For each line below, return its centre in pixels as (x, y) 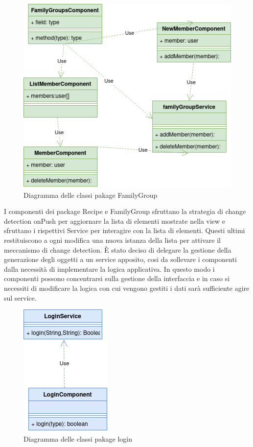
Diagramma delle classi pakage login (78, 438)
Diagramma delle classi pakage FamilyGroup (91, 195)
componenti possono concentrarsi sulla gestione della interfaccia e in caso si (117, 278)
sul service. (20, 297)
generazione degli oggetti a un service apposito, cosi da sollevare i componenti (120, 259)
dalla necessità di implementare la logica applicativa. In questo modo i (109, 269)
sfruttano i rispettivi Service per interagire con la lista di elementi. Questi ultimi (125, 230)
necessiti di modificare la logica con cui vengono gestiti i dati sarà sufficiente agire (127, 288)
